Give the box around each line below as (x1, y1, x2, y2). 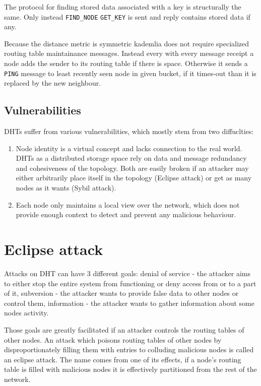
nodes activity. (4, 307, 49, 318)
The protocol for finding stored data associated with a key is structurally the (4, 2, 241, 12)
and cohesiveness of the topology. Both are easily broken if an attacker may (16, 162, 249, 173)
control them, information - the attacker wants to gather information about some (4, 297, 254, 308)
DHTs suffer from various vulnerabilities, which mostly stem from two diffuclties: (4, 126, 254, 137)
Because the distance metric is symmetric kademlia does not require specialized (4, 38, 249, 48)
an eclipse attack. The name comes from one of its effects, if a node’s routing (4, 354, 241, 364)
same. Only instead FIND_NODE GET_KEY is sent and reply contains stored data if (4, 11, 250, 22)
